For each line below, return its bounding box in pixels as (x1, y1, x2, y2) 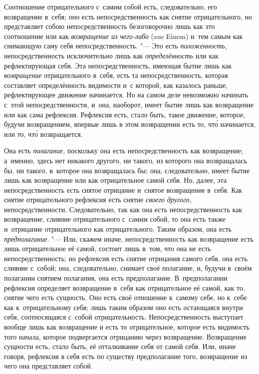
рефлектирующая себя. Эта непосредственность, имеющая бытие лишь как (4, 60, 232, 70)
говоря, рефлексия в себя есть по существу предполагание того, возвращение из (4, 351, 248, 361)
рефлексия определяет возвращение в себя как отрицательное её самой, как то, (4, 282, 245, 293)
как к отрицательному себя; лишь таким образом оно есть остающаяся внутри (4, 302, 243, 312)
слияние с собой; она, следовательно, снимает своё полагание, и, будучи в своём (4, 263, 252, 273)
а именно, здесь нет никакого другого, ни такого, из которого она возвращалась (4, 155, 248, 165)
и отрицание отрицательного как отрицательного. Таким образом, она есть (4, 224, 232, 234)
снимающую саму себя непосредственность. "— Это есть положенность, (4, 40, 227, 51)
